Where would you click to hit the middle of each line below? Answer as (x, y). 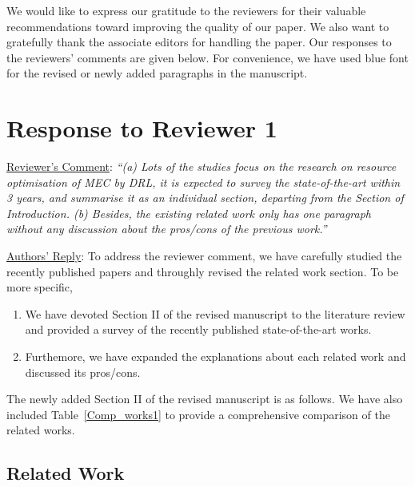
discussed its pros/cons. (83, 372)
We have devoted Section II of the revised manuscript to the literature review (215, 313)
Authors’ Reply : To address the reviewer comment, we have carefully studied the (204, 256)
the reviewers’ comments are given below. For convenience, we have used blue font (207, 57)
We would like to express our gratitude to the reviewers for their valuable (186, 10)
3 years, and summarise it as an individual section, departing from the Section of (205, 198)
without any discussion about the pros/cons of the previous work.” (167, 229)
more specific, (40, 287)
